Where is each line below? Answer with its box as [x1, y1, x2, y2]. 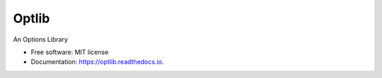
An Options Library [13, 35, 69, 44]
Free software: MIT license [30, 48, 109, 56]
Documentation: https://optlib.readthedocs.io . [30, 58, 164, 66]
